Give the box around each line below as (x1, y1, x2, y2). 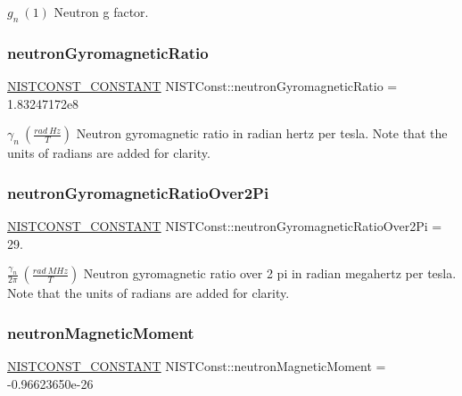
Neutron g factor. (54, 3, 149, 21)
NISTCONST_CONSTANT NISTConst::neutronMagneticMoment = (7, 357, 386, 375)
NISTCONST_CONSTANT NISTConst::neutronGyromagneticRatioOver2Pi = (7, 217, 442, 235)
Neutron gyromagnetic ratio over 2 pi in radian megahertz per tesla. (83, 264, 457, 283)
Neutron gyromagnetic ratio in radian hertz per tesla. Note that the (76, 124, 448, 143)
